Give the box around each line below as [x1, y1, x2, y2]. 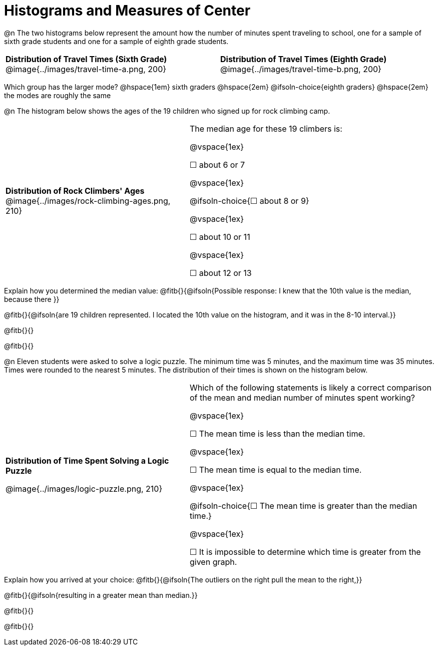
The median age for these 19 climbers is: [189, 123, 342, 134]
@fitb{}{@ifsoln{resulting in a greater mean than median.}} [4, 590, 198, 599]
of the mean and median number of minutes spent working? [189, 392, 415, 403]
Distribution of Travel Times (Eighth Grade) [220, 54, 387, 64]
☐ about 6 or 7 [189, 159, 245, 170]
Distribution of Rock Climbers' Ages [6, 185, 145, 196]
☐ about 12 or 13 [189, 267, 252, 278]
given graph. [189, 556, 237, 567]
